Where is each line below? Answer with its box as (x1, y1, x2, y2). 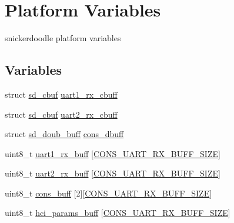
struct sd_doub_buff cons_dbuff (5, 128, 124, 140)
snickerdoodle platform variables (5, 32, 121, 44)
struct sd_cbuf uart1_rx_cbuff (5, 88, 118, 100)
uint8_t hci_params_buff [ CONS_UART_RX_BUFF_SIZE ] (5, 207, 230, 219)
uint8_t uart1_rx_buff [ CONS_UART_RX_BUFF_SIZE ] (5, 147, 220, 159)
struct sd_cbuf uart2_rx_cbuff (5, 108, 118, 120)
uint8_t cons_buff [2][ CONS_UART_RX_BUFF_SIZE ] (5, 187, 212, 199)
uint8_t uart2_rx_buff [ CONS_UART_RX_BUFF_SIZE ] (5, 167, 220, 179)
